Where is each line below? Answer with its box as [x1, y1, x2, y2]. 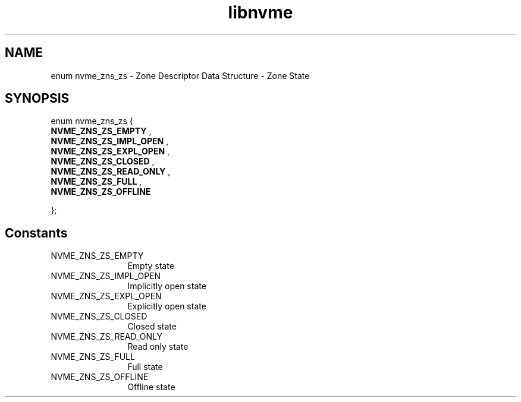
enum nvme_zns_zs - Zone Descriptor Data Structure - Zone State [51, 70, 310, 81]
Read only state [127, 341, 189, 352]
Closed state [127, 321, 177, 332]
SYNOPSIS [5, 91, 70, 106]
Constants [5, 225, 68, 240]
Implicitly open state [127, 281, 206, 292]
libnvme [228, 2, 293, 23]
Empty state [127, 261, 174, 271]
